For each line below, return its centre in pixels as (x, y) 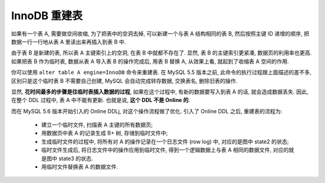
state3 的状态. (76, 158)
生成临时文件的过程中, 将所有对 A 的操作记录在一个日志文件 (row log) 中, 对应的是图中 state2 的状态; (165, 142)
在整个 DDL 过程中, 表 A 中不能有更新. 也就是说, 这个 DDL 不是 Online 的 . (101, 100)
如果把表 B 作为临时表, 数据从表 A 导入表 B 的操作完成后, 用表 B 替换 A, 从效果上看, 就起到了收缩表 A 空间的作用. (150, 61)
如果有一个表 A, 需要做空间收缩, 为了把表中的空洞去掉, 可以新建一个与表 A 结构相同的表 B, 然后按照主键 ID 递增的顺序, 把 (160, 34)
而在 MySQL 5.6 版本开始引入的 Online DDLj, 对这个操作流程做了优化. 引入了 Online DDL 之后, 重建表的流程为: (147, 111)
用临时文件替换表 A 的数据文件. (80, 167)
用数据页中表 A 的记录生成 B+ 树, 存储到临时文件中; (105, 133)
